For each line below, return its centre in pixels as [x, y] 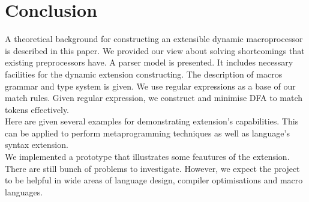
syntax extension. [37, 145]
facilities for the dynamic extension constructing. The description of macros [144, 74]
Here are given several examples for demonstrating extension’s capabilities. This [152, 121]
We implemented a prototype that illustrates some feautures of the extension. [147, 157]
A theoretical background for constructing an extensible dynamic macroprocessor [154, 39]
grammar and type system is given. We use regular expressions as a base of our [150, 86]
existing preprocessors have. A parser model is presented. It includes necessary [149, 62]
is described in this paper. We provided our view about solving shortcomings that [155, 50]
